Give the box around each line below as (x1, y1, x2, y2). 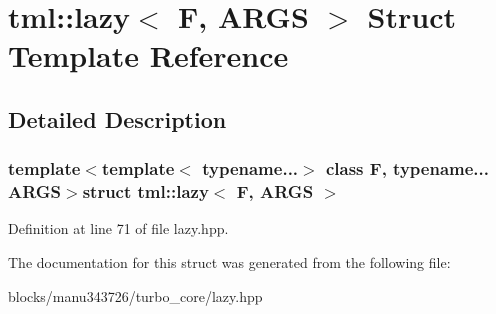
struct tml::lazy (82, 179, 209, 204)
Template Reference (8, 35, 289, 76)
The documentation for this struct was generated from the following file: (8, 252, 451, 273)
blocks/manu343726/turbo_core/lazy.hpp (8, 285, 263, 306)
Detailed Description (8, 103, 227, 134)
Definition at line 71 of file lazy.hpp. (8, 218, 229, 239)
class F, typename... (325, 156, 489, 181)
